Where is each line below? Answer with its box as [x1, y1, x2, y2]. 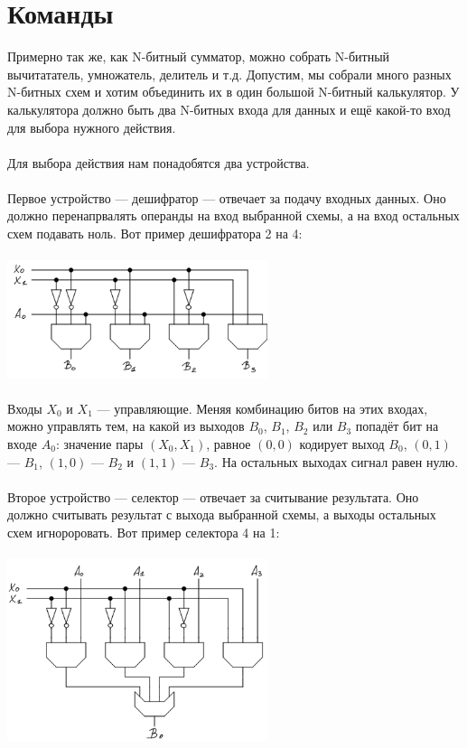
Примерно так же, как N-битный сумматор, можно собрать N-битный [7, 47, 390, 66]
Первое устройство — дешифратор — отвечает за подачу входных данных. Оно [7, 188, 446, 207]
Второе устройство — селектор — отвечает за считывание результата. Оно [7, 487, 419, 506]
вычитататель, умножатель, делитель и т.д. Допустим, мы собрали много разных [7, 64, 452, 83]
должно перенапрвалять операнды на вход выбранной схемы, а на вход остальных [7, 206, 460, 225]
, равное [206, 435, 251, 453]
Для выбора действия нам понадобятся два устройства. [7, 153, 310, 172]
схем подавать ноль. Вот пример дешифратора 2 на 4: [7, 224, 303, 243]
